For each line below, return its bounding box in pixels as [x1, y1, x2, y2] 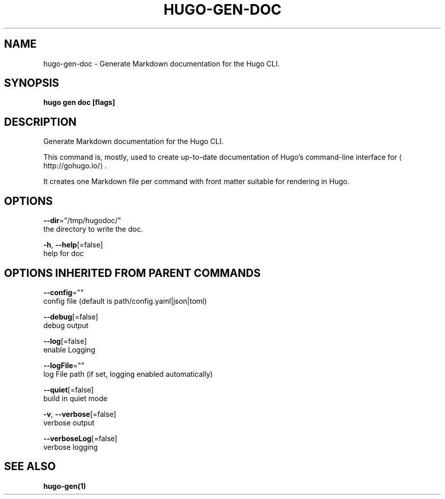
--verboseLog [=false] [43, 434, 117, 443]
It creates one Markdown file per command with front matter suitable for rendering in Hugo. [43, 177, 349, 186]
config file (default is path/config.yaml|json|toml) [43, 296, 207, 305]
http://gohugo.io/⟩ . [43, 161, 107, 170]
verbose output [43, 418, 94, 427]
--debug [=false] [43, 312, 99, 321]
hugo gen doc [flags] [43, 98, 115, 107]
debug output [43, 320, 89, 330]
